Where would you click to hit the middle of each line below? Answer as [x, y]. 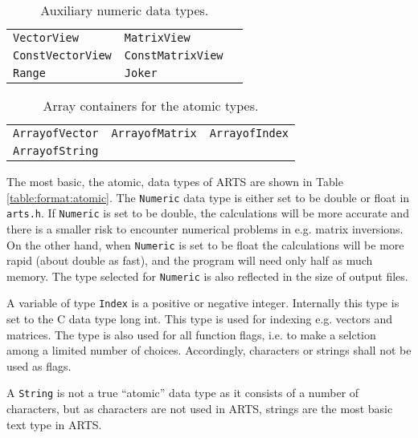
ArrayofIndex [249, 133]
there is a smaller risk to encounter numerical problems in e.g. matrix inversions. [205, 228]
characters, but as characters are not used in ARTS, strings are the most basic [200, 409]
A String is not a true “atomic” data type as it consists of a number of [183, 393]
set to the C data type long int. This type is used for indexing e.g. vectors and [199, 319]
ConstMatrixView [174, 55]
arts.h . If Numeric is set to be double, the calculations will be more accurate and [208, 213]
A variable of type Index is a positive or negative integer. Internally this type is [203, 303]
